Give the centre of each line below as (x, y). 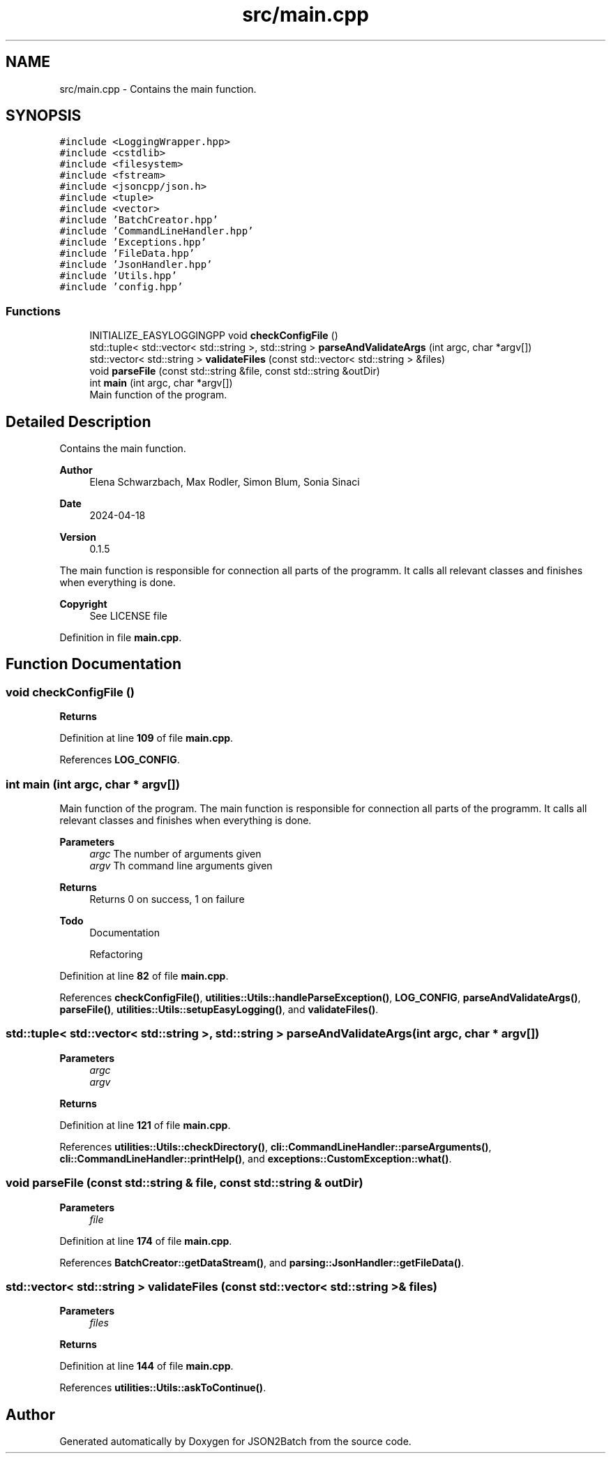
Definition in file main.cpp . (121, 638)
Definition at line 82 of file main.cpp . (144, 976)
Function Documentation (93, 664)
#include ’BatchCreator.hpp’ (139, 220)
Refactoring (116, 954)
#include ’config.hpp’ (121, 287)
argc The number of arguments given (175, 854)
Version (78, 537)
